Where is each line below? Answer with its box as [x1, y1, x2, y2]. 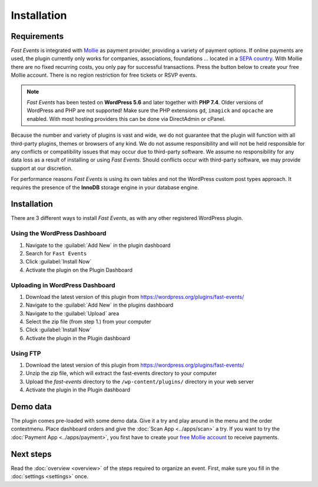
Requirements [11, 31, 64, 41]
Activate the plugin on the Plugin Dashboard [25, 266, 132, 274]
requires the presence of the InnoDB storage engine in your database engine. [11, 183, 200, 191]
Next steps [11, 449, 52, 459]
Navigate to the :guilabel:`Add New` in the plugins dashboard [25, 301, 174, 309]
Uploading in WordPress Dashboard [11, 281, 115, 289]
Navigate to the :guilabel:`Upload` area [25, 310, 120, 317]
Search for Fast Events [25, 249, 87, 256]
